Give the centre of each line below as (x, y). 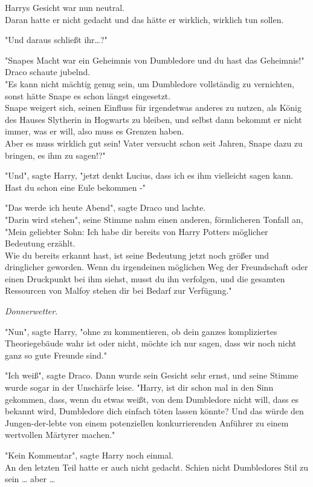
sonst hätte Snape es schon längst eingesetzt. (88, 95)
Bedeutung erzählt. (40, 243)
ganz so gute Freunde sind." (56, 355)
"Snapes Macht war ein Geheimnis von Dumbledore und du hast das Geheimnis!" (155, 60)
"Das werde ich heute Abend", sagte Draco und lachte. (105, 207)
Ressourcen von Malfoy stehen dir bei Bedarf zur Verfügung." (118, 290)
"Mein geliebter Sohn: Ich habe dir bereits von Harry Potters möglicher (137, 231)
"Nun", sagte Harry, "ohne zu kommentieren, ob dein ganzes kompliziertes (141, 331)
